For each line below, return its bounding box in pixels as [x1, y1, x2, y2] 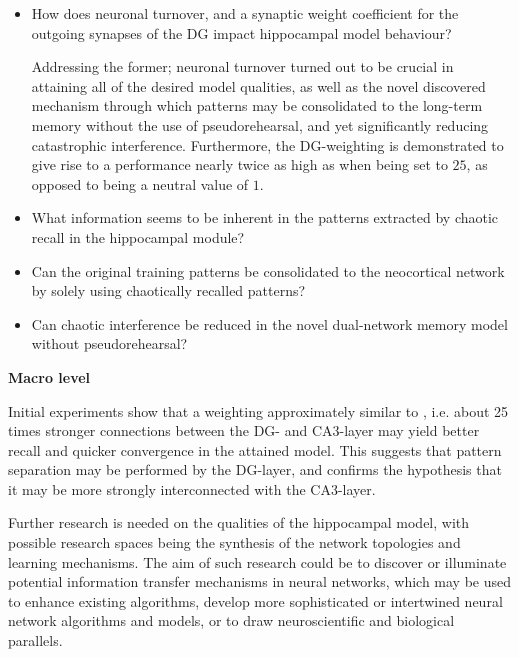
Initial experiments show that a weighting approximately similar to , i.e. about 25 [8, 400, 509, 421]
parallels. [8, 630, 63, 651]
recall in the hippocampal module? [31, 226, 245, 247]
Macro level [8, 366, 91, 387]
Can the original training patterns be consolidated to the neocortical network [31, 260, 505, 281]
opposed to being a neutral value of [31, 173, 249, 194]
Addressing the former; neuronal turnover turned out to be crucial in [31, 56, 454, 77]
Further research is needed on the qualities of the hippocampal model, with [8, 512, 470, 533]
